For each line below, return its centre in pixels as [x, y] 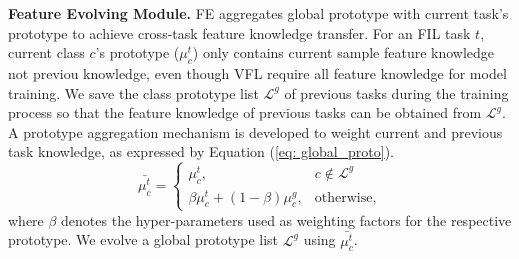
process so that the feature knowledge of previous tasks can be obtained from [245, 112]
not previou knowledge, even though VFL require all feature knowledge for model [257, 72]
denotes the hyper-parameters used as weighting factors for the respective [286, 219]
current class [46, 52]
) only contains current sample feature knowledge [343, 52]
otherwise [343, 197]
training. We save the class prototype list [133, 92]
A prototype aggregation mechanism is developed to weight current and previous [255, 131]
